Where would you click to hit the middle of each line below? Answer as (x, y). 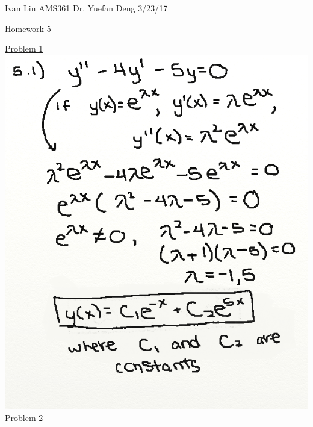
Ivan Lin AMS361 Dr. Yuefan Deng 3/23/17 (86, 8)
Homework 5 (28, 28)
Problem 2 (24, 417)
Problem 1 (24, 48)
